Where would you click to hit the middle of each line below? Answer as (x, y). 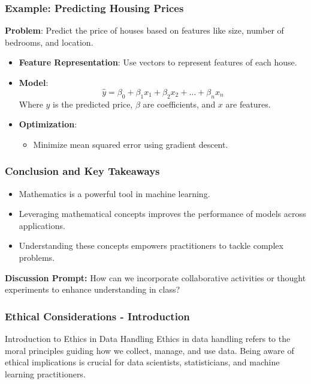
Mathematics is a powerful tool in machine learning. (114, 193)
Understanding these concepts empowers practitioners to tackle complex (151, 245)
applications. (42, 225)
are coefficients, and (179, 104)
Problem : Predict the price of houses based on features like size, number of (144, 30)
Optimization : (48, 124)
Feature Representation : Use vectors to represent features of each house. (158, 62)
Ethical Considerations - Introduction (97, 316)
